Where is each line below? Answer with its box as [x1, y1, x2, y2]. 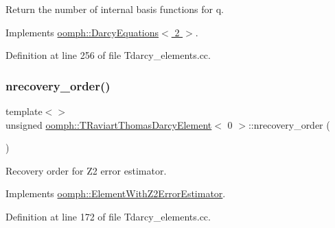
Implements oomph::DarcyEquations [5, 25, 159, 39]
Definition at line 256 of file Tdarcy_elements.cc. [5, 48, 211, 62]
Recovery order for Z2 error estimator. [5, 163, 167, 177]
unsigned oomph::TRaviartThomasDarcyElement [5, 117, 212, 131]
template [5, 104, 43, 118]
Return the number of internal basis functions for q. [5, 2, 224, 16]
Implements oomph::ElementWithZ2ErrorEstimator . [5, 186, 226, 201]
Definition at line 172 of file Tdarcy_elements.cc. [5, 209, 211, 223]
